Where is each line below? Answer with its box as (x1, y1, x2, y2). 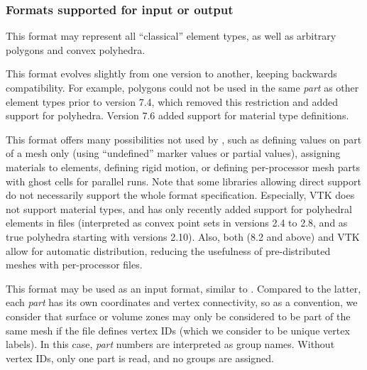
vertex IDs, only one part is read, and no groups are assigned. (6, 350, 274, 365)
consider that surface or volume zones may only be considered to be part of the (6, 308, 351, 323)
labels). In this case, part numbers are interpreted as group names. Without (6, 337, 335, 352)
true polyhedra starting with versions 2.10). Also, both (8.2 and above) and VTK (6, 229, 360, 244)
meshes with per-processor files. (6, 257, 143, 272)
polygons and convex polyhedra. (6, 42, 146, 57)
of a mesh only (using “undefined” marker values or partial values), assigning (6, 146, 341, 160)
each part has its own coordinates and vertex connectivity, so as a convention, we (6, 295, 358, 310)
